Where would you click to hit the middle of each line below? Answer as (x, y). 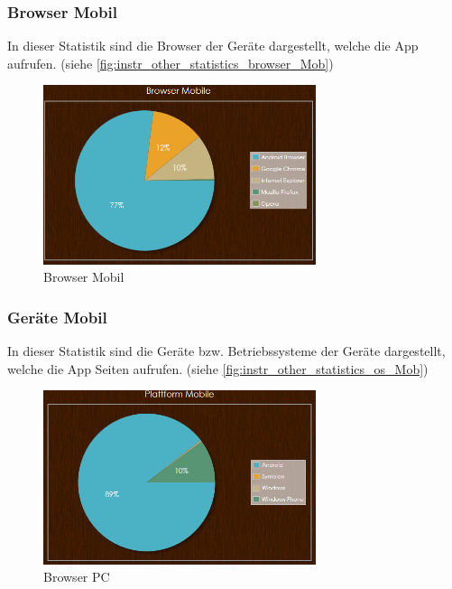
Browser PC (77, 577)
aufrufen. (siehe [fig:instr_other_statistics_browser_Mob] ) (171, 63)
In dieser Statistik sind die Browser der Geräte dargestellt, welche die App (213, 46)
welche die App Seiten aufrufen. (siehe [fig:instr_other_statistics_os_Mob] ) (218, 368)
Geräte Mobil (57, 317)
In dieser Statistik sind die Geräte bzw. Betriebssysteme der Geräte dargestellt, (226, 351)
